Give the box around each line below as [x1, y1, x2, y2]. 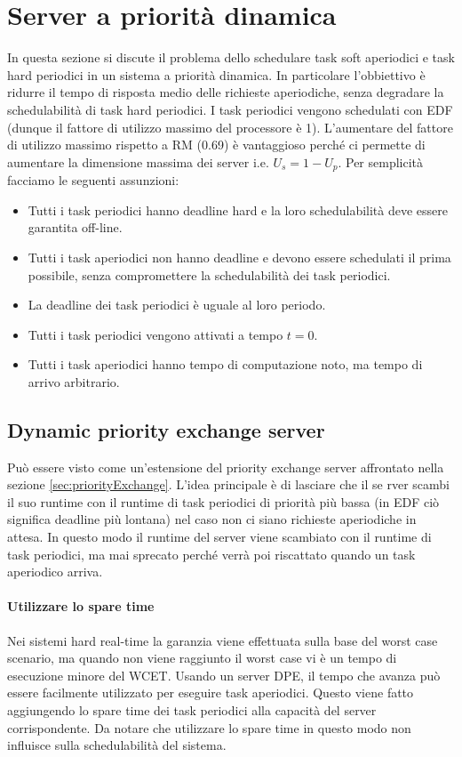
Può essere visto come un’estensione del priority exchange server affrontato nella [7, 457, 444, 476]
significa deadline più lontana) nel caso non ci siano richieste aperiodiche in [7, 510, 417, 528]
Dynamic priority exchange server [7, 415, 325, 443]
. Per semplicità [338, 152, 424, 171]
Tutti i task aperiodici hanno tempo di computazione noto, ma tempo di [28, 355, 423, 374]
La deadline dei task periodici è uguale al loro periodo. [28, 295, 326, 314]
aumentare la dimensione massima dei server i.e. [7, 152, 269, 171]
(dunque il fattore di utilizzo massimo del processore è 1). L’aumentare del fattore [7, 117, 453, 136]
